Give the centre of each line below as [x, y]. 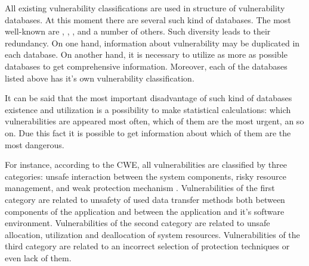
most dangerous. [35, 144]
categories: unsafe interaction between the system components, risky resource [146, 176]
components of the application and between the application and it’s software [145, 211]
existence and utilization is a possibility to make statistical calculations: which [148, 109]
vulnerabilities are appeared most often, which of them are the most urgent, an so [154, 121]
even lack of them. [38, 257]
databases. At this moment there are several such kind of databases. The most [148, 19]
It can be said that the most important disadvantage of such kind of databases [149, 98]
